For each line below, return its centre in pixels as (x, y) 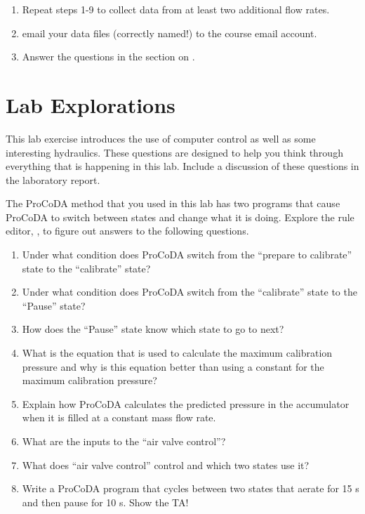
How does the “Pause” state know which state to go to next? (153, 329)
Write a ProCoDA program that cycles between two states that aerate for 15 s (191, 488)
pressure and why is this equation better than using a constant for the (173, 366)
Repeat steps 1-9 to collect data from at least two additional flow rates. (176, 9)
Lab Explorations (91, 104)
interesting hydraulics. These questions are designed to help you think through (174, 152)
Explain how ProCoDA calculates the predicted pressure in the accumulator (186, 403)
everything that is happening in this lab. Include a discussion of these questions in (182, 166)
